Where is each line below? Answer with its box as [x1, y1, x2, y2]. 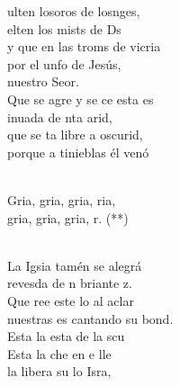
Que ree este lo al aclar [7, 291, 134, 310]
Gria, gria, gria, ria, [7, 190, 116, 209]
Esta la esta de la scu [7, 327, 125, 346]
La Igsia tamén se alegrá [7, 256, 142, 274]
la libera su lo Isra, [7, 362, 112, 381]
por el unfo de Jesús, [7, 54, 121, 73]
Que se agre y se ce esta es [7, 89, 154, 108]
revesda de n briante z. [7, 274, 132, 292]
